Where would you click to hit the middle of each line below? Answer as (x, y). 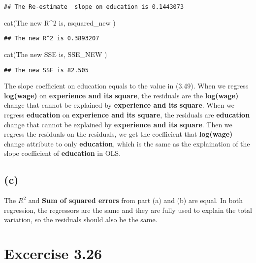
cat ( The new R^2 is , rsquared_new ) (60, 22)
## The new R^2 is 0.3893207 (52, 39)
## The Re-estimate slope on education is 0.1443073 (94, 7)
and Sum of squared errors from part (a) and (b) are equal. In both (136, 200)
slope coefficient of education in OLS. (63, 153)
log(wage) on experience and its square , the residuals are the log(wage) (121, 95)
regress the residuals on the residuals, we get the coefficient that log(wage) (118, 134)
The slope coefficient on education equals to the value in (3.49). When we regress (126, 86)
